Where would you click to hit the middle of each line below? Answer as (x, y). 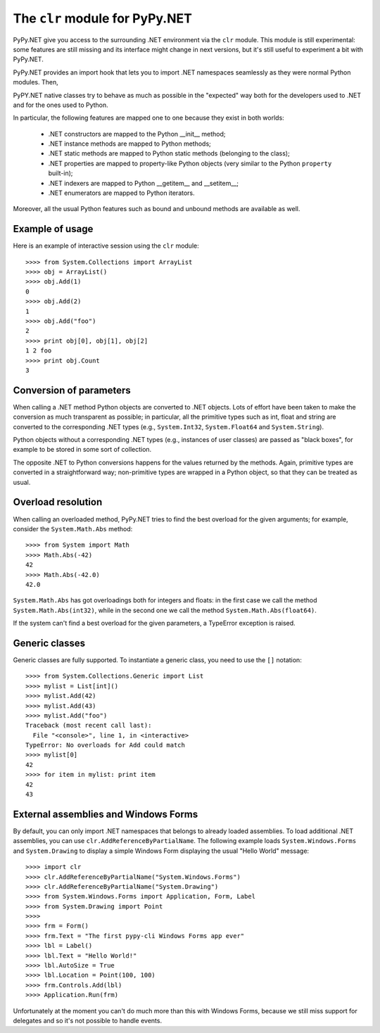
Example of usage (53, 229)
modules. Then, (36, 82)
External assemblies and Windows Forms (106, 814)
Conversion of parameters (72, 390)
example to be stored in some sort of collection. (82, 450)
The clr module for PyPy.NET (103, 18)
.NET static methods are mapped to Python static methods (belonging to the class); (169, 153)
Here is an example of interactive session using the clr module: (106, 246)
